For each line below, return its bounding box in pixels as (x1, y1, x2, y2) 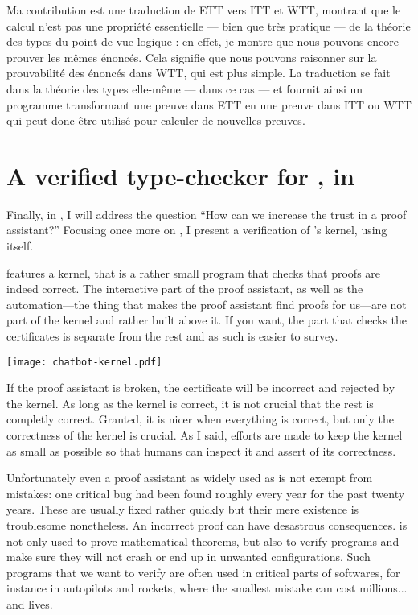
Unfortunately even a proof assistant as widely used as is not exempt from (6, 469, 373, 486)
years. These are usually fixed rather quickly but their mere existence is (6, 501, 359, 518)
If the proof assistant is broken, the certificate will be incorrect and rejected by (6, 379, 395, 396)
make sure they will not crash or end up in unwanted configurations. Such (6, 548, 371, 565)
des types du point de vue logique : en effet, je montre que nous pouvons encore (6, 33, 400, 50)
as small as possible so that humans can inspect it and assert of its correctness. (6, 442, 396, 459)
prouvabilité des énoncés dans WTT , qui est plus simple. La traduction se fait (6, 64, 391, 81)
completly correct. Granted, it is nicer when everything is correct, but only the (6, 411, 394, 427)
